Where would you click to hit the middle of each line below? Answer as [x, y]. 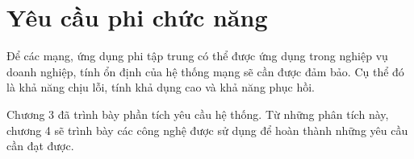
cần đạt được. [40, 146]
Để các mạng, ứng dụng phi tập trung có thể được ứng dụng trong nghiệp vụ [197, 56]
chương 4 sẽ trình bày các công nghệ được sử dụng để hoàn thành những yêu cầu [207, 130]
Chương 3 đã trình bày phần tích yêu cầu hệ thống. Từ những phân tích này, [198, 114]
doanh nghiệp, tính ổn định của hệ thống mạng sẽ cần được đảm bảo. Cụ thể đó [205, 71]
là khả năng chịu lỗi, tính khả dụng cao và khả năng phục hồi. [161, 87]
